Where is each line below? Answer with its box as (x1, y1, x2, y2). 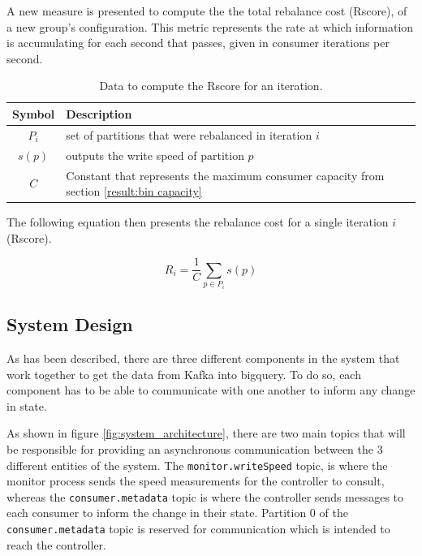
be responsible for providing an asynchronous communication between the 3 (6, 440, 383, 457)
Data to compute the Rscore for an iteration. (99, 77, 323, 94)
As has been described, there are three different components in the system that (6, 350, 400, 367)
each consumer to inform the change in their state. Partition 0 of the (6, 504, 348, 521)
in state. (6, 397, 47, 414)
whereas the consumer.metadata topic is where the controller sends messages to (6, 488, 404, 505)
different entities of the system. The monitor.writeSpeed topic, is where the (6, 456, 388, 473)
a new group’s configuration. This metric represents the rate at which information (6, 18, 414, 35)
